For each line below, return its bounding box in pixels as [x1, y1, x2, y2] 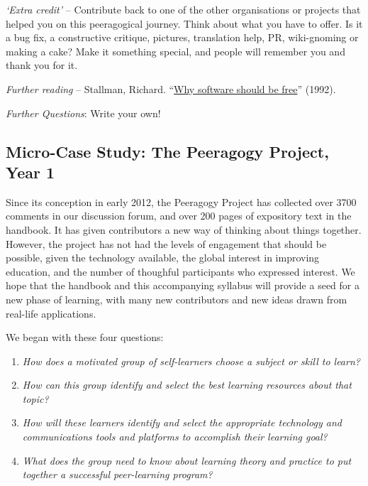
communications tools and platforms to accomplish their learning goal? [22, 429, 328, 444]
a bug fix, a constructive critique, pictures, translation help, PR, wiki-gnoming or [6, 30, 359, 45]
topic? [22, 391, 49, 406]
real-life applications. [6, 306, 96, 320]
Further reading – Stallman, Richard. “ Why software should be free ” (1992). [6, 81, 336, 96]
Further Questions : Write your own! [6, 105, 161, 120]
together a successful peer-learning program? [22, 467, 213, 482]
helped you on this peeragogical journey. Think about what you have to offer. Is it [6, 16, 363, 31]
